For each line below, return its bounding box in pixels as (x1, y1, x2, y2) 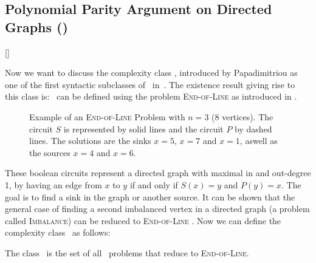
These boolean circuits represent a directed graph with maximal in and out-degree (5, 166, 311, 179)
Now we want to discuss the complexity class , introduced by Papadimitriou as (5, 66, 298, 79)
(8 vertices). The (211, 110, 273, 123)
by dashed (235, 122, 272, 135)
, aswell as (239, 134, 278, 147)
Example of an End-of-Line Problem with (29, 110, 185, 123)
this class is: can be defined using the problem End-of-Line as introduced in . (5, 90, 297, 103)
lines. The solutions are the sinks (29, 134, 151, 147)
